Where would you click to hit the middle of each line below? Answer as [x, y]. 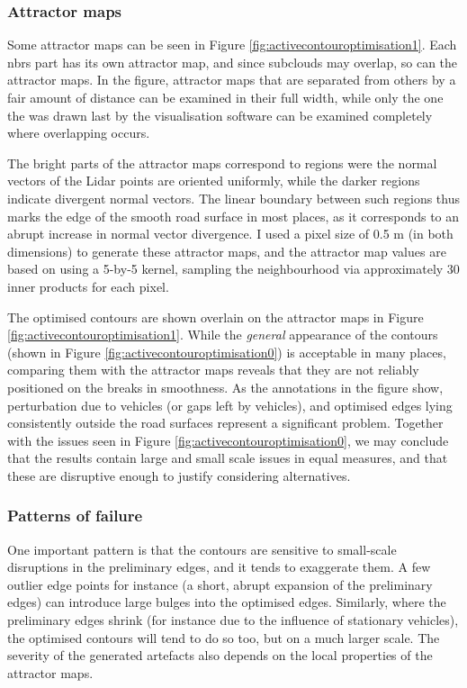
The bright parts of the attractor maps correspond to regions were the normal [222, 163]
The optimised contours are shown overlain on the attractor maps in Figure [216, 317]
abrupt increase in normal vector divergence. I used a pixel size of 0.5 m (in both [230, 234]
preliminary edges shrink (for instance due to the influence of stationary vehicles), [233, 620]
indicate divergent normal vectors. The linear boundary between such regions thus [233, 198]
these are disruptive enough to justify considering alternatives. [179, 475]
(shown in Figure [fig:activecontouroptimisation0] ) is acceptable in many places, [227, 352]
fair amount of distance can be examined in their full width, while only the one [225, 97]
